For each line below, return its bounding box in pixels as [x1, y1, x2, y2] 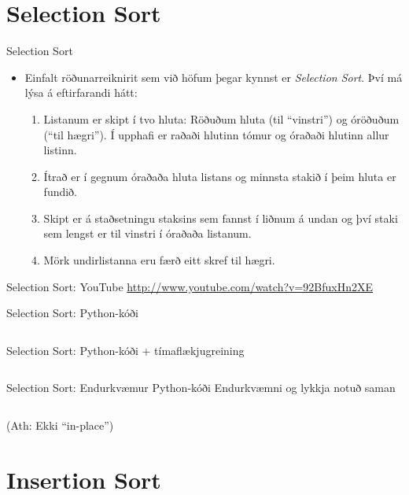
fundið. [43, 183, 78, 200]
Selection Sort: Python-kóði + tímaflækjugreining [6, 342, 245, 358]
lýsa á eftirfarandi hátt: [24, 84, 138, 101]
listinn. [43, 142, 77, 158]
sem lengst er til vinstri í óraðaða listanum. [43, 225, 252, 242]
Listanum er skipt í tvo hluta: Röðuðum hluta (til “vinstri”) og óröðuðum [43, 110, 400, 127]
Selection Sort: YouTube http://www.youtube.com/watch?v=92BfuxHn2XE [6, 278, 373, 294]
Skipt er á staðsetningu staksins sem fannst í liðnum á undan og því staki [43, 209, 398, 226]
